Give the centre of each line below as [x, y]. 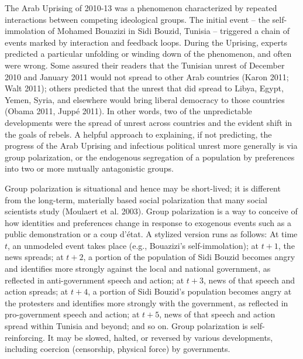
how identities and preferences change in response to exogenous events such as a [148, 222]
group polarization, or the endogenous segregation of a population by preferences [150, 157]
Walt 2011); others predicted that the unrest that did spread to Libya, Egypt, [144, 88]
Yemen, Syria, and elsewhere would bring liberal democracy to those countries [145, 99]
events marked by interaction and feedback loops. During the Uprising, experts [146, 42]
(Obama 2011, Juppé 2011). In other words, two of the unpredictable [128, 111]
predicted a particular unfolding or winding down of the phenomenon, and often [148, 54]
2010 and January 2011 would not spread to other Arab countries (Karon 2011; [147, 76]
